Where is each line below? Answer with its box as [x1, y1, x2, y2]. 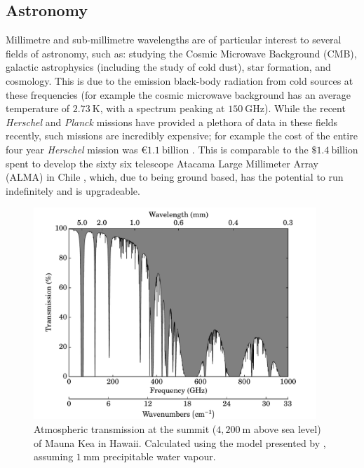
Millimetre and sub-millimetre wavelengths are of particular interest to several [6, 32, 342, 47]
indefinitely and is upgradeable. [6, 183, 140, 198]
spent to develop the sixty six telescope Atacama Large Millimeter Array [6, 156, 318, 170]
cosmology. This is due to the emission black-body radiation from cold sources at [6, 73, 353, 88]
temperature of [6, 101, 70, 116]
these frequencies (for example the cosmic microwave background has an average [6, 87, 351, 102]
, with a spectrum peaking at [100, 101, 225, 116]
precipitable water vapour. [102, 449, 216, 464]
